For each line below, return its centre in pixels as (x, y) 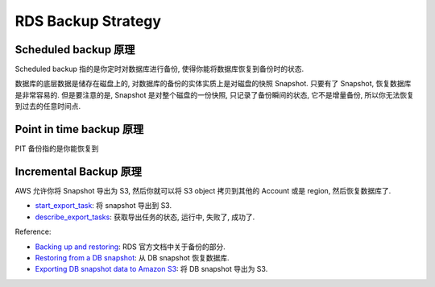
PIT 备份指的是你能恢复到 (57, 148)
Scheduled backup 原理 (75, 50)
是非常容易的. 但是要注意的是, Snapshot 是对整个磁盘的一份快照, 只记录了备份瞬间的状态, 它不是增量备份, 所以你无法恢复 (215, 95)
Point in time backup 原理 (79, 129)
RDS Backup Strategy (88, 21)
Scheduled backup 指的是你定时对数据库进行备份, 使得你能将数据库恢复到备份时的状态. (159, 69)
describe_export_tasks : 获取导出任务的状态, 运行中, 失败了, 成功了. (145, 217)
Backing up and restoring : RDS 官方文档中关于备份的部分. (130, 247)
